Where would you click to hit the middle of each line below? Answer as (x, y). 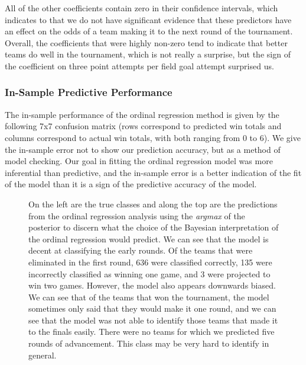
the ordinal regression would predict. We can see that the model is (149, 238)
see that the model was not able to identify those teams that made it (153, 320)
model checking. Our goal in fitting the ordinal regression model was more (139, 161)
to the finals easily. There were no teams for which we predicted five (152, 332)
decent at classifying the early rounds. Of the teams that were (141, 250)
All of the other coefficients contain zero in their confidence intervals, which (141, 8)
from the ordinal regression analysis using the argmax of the (137, 215)
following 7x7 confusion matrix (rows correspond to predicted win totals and (143, 126)
